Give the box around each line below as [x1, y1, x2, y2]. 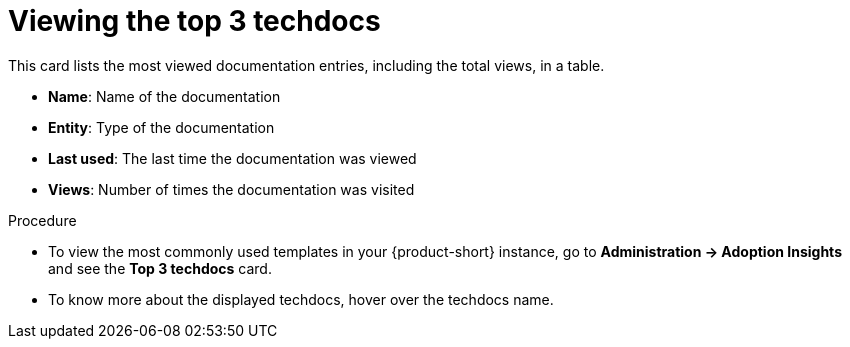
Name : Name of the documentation [48, 87, 281, 105]
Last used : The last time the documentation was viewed [48, 149, 417, 167]
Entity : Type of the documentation [48, 118, 275, 136]
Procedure [8, 211, 77, 229]
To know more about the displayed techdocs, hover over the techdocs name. [48, 290, 554, 308]
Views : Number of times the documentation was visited [48, 180, 415, 198]
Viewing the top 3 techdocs [8, 4, 381, 38]
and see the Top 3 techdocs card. [48, 259, 272, 277]
